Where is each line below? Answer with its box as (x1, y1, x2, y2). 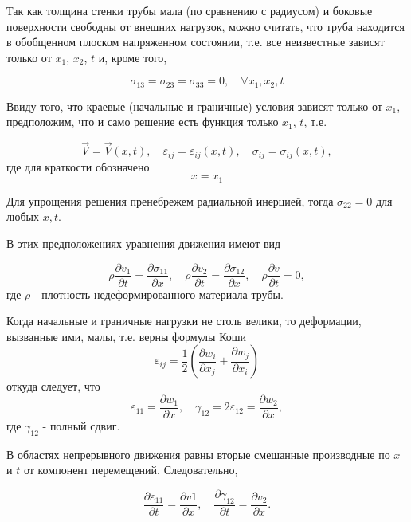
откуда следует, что (6, 378, 100, 394)
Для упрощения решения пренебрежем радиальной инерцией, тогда (6, 192, 334, 209)
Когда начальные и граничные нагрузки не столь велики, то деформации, (6, 312, 362, 329)
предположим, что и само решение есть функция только (6, 113, 279, 130)
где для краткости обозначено (6, 158, 150, 175)
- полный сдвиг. (42, 418, 120, 434)
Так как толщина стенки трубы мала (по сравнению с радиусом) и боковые (6, 2, 373, 18)
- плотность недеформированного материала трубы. (33, 285, 284, 302)
